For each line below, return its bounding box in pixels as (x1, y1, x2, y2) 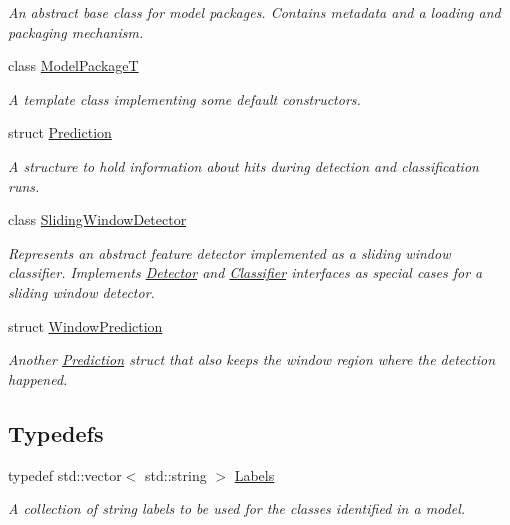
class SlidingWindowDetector (8, 209, 187, 230)
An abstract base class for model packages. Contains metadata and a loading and (8, 2, 501, 22)
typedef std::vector (8, 464, 122, 485)
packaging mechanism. (8, 21, 144, 42)
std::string (145, 464, 207, 485)
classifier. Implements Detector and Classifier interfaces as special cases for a (8, 262, 483, 283)
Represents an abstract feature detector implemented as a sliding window (8, 242, 451, 263)
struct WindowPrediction (8, 315, 163, 336)
